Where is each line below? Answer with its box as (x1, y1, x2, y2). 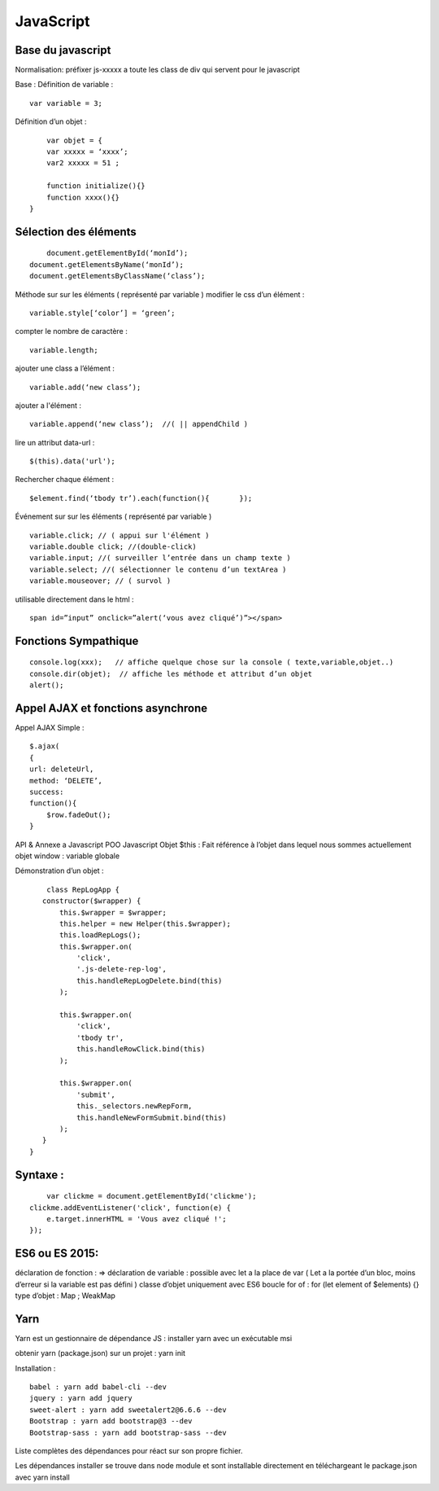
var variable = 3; (29, 99, 103, 107)
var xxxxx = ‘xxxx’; (46, 147, 128, 156)
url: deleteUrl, (29, 765, 94, 774)
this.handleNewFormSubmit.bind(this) (76, 1112, 227, 1122)
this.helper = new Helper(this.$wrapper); (59, 919, 232, 928)
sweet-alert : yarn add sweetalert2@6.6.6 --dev (29, 1405, 227, 1414)
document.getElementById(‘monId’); (46, 248, 189, 258)
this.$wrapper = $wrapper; (59, 908, 167, 917)
